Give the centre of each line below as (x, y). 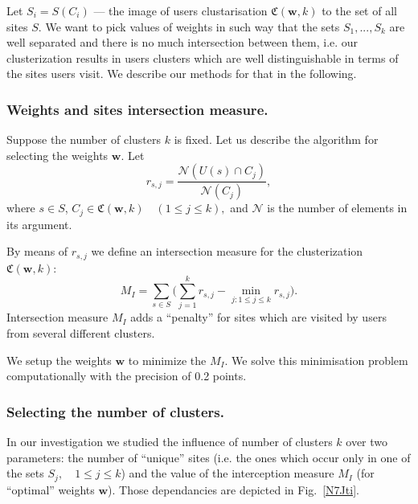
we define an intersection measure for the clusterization (227, 251)
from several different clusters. (81, 333)
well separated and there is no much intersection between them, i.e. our (182, 42)
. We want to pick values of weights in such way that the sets (189, 26)
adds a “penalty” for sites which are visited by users (258, 317)
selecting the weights (57, 155)
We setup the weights (59, 360)
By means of (37, 251)
